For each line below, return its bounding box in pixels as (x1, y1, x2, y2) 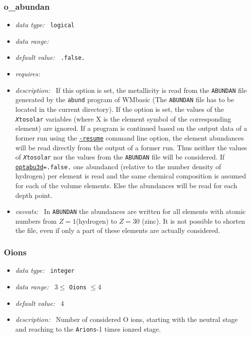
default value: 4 (15, 298, 64, 308)
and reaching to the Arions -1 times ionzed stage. (15, 323, 161, 334)
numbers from (15, 215, 57, 226)
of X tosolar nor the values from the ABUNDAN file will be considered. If (15, 152, 225, 162)
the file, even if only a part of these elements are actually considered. (15, 225, 220, 235)
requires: (15, 69, 40, 79)
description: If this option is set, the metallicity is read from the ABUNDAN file (15, 85, 247, 95)
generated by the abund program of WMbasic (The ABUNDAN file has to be (15, 94, 234, 105)
